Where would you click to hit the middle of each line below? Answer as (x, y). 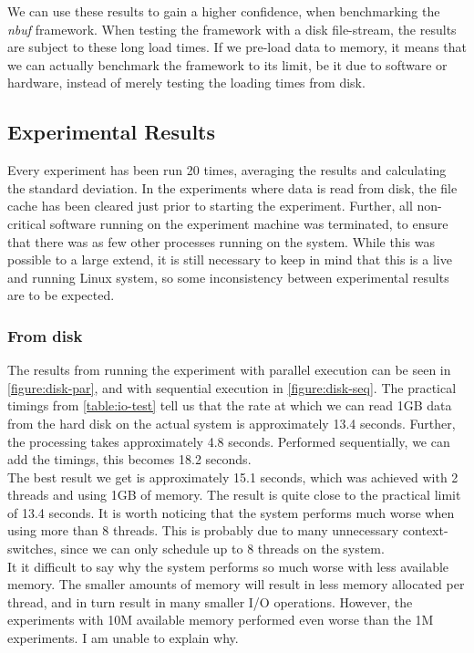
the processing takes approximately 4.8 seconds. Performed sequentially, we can (229, 441)
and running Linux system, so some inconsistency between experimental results (228, 277)
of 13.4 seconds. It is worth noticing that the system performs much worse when (231, 512)
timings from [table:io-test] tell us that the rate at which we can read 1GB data (230, 405)
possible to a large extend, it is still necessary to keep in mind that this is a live (230, 259)
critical (27, 223)
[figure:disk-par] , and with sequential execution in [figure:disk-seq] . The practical (232, 387)
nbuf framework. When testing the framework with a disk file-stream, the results (232, 29)
